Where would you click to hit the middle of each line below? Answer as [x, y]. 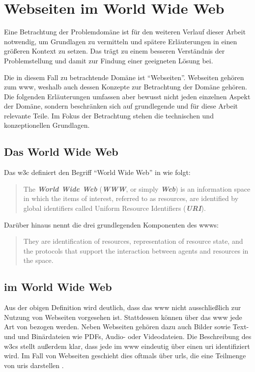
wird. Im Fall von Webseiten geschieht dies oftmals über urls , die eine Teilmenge [125, 356]
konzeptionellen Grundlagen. [47, 125]
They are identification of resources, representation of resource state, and [133, 241]
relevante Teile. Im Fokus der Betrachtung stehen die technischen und [109, 115]
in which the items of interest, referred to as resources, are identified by [131, 198]
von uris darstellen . [34, 365]
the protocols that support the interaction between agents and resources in [136, 250]
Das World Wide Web [61, 152]
